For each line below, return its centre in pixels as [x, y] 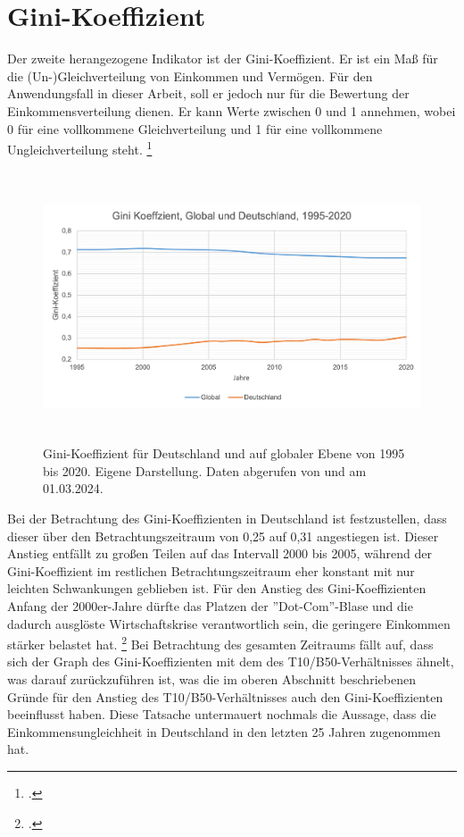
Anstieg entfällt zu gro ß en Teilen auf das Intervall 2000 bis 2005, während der [220, 553]
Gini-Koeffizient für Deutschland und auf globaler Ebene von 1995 [224, 453]
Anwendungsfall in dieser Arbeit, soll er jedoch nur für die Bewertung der [208, 93]
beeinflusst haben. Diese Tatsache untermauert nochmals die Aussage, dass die [222, 714]
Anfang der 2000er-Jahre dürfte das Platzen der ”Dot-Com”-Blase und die [210, 606]
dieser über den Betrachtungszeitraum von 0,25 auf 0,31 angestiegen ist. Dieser [223, 536]
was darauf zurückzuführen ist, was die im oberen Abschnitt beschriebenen [211, 679]
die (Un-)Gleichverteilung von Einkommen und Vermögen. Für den [190, 75]
